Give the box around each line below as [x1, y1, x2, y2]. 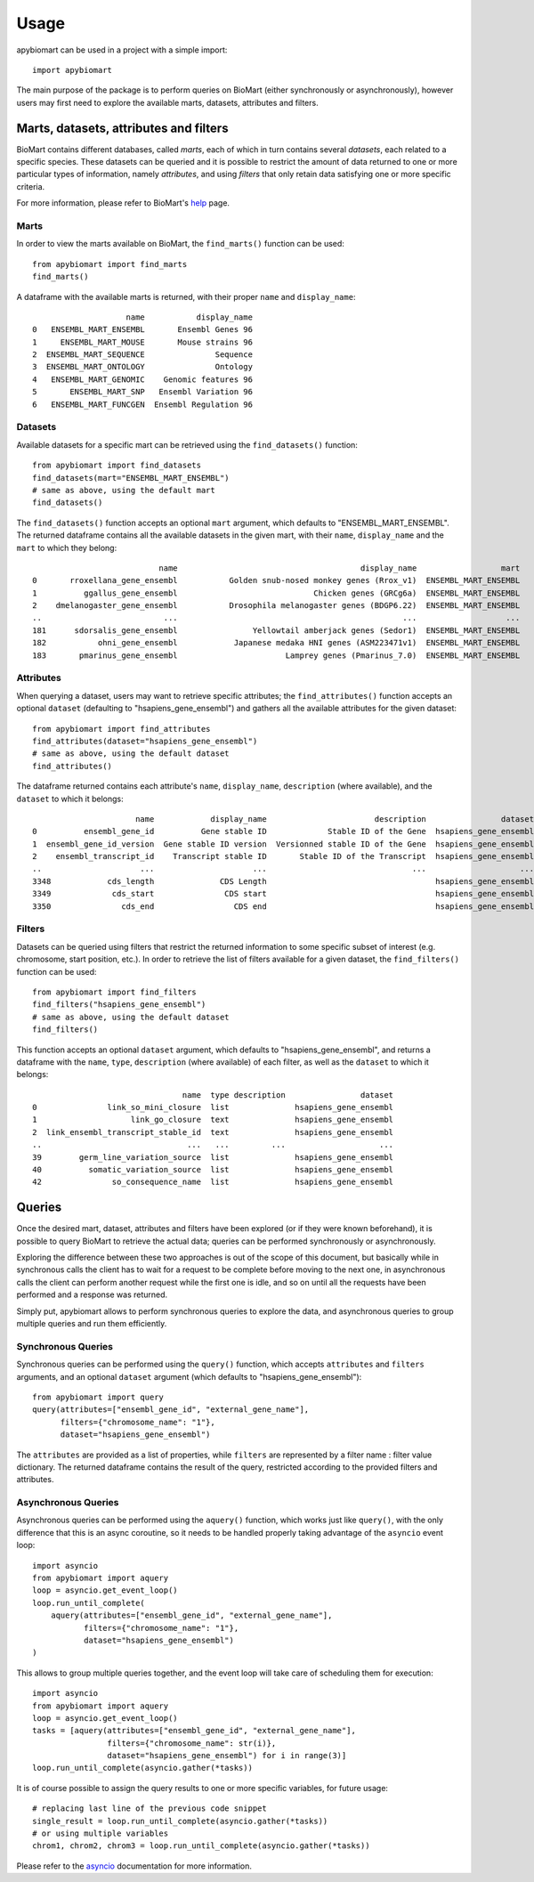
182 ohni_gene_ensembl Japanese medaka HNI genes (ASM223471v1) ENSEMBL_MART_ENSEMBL [32, 637, 521, 648]
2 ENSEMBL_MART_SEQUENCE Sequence [32, 350, 254, 360]
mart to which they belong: [16, 542, 117, 553]
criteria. [16, 181, 45, 191]
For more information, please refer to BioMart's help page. [16, 198, 231, 208]
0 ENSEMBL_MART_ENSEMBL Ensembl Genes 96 [32, 325, 254, 335]
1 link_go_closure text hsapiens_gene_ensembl [32, 1115, 394, 1125]
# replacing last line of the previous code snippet [32, 1804, 267, 1813]
